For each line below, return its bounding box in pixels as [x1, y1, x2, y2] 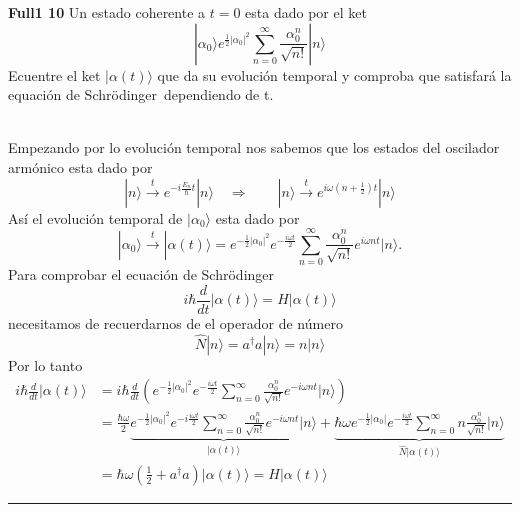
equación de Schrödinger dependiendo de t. [8, 84, 274, 105]
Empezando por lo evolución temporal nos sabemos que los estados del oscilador [8, 137, 500, 158]
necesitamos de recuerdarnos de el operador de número [8, 312, 343, 333]
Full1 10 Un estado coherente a [8, 2, 206, 22]
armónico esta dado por [8, 156, 153, 177]
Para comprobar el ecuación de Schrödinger [8, 264, 275, 285]
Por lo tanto [8, 354, 83, 375]
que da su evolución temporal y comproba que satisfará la [157, 64, 512, 85]
